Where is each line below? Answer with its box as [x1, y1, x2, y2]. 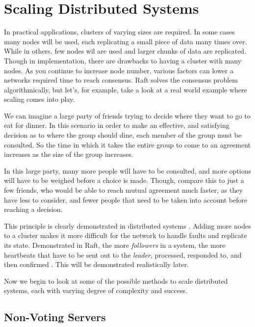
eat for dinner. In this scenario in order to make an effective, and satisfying [4, 120, 229, 130]
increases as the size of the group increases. [4, 149, 133, 159]
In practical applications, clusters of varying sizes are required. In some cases [4, 27, 235, 37]
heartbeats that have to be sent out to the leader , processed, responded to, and [4, 249, 242, 260]
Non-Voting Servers [4, 309, 106, 325]
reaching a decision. [4, 204, 63, 214]
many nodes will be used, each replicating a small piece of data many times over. [4, 36, 247, 46]
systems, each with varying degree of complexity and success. [4, 285, 187, 296]
